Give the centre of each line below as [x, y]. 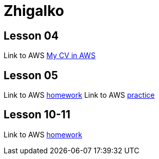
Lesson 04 [31, 36]
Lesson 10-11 [37, 115]
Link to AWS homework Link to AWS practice [79, 95]
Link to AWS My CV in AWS [50, 56]
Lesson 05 [31, 75]
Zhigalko [34, 11]
